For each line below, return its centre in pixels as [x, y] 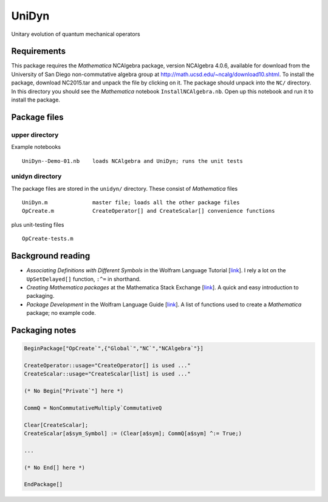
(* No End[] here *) [54, 467]
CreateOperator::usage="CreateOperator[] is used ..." [107, 365]
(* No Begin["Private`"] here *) [74, 391]
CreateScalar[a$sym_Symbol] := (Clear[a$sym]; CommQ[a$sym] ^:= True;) [133, 434]
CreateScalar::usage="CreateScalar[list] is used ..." [107, 374]
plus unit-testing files [38, 224]
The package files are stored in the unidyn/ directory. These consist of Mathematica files [125, 188]
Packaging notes [44, 330]
